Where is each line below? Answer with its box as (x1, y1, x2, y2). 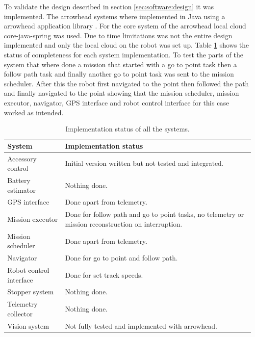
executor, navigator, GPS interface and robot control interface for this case (4, 97, 229, 107)
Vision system (7, 320, 49, 331)
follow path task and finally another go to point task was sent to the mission (4, 69, 234, 79)
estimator (7, 184, 36, 195)
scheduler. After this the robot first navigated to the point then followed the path (4, 78, 249, 88)
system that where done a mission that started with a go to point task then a (4, 59, 237, 69)
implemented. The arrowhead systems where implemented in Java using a (4, 11, 225, 21)
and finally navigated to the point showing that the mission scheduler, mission (4, 88, 239, 98)
